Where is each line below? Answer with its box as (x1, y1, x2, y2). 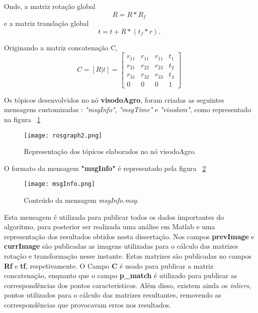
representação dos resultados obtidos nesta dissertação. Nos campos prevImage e (4, 231, 255, 241)
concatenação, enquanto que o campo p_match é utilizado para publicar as (4, 270, 237, 281)
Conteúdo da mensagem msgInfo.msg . (24, 195, 139, 205)
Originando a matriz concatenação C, (4, 42, 118, 52)
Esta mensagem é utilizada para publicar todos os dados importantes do (4, 211, 224, 222)
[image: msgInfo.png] (24, 180, 95, 188)
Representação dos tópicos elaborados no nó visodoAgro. (24, 146, 196, 156)
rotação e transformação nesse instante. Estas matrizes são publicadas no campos (4, 250, 252, 261)
